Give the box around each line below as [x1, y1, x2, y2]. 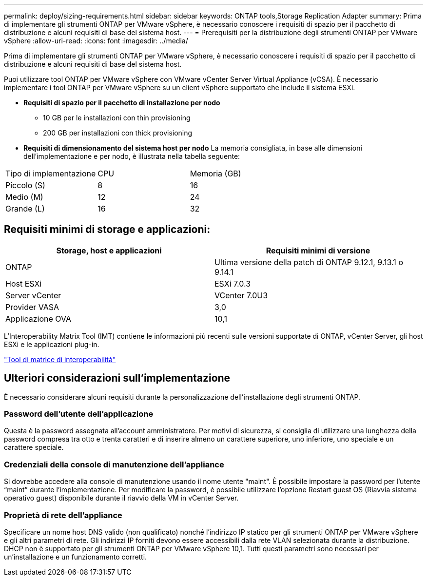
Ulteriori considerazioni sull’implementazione [4, 372, 231, 385]
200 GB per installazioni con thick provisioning [43, 129, 193, 137]
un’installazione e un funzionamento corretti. [4, 552, 147, 561]
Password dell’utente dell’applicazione [4, 409, 154, 419]
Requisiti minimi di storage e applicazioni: [4, 223, 211, 236]
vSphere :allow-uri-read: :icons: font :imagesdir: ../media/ [4, 37, 188, 45]
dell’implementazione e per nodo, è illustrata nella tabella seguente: [23, 152, 240, 160]
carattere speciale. [4, 443, 64, 452]
